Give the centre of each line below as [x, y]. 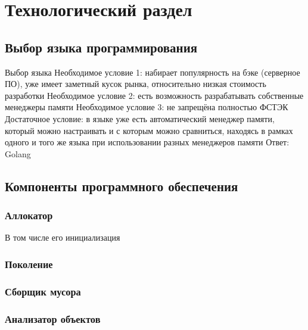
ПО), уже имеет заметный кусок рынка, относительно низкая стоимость [136, 84]
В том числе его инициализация [63, 237]
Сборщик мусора [43, 291]
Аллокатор [29, 215]
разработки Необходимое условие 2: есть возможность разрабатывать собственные [154, 95]
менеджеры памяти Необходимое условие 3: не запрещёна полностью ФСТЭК [147, 107]
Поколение [29, 264]
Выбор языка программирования [101, 47]
